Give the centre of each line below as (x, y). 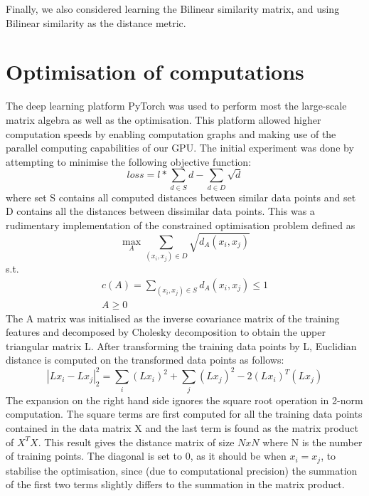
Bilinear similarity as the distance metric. (96, 22)
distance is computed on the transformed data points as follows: (145, 360)
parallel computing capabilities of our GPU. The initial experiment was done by (180, 148)
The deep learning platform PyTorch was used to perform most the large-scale (176, 106)
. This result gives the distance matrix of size (136, 442)
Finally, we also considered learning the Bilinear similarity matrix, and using (173, 9)
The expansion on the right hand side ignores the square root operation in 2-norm (184, 400)
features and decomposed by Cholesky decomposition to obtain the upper (166, 332)
